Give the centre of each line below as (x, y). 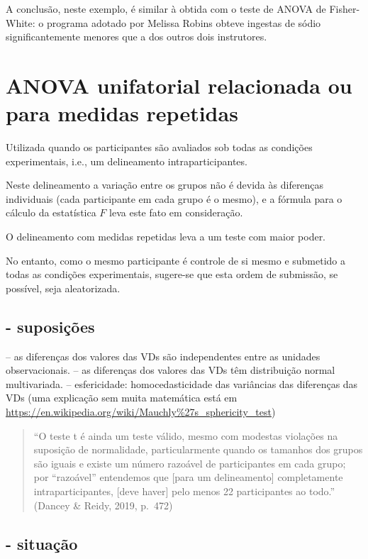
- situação (42, 543)
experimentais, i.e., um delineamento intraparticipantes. (127, 161)
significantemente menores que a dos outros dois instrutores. (136, 37)
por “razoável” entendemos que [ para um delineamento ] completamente (188, 477)
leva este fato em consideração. (176, 212)
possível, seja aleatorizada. (63, 288)
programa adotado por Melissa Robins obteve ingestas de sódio (184, 22)
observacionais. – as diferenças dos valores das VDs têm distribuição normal (171, 370)
